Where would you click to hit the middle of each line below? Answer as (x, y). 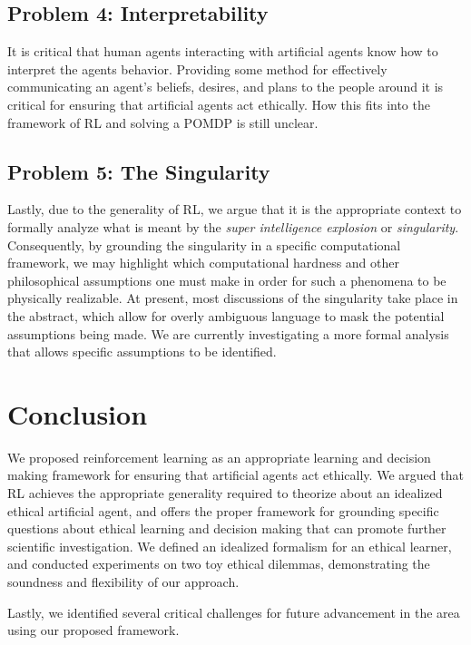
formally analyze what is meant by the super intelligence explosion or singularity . (233, 226)
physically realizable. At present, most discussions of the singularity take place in (233, 298)
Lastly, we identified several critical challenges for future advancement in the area (234, 612)
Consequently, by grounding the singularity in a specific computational (204, 244)
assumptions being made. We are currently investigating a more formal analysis (228, 333)
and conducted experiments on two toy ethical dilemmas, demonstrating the (219, 564)
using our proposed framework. (93, 630)
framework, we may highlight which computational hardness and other (203, 263)
